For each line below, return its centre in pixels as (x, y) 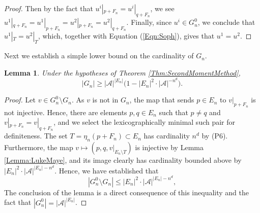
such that (174, 112)
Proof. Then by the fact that (49, 8)
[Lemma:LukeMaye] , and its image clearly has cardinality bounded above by (123, 160)
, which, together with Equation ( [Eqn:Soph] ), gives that (126, 36)
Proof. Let (20, 100)
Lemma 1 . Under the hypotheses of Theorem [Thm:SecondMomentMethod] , (122, 72)
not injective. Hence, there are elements (66, 112)
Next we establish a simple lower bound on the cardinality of (99, 56)
